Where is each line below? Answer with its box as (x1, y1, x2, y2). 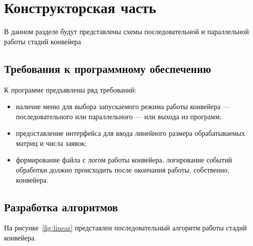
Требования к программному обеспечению (4, 60, 211, 76)
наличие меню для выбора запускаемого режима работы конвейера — (16, 101, 230, 112)
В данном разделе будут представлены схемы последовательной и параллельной (4, 26, 249, 37)
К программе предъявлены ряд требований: (4, 84, 137, 95)
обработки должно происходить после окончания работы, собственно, (16, 165, 230, 175)
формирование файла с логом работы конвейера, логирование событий (16, 154, 232, 165)
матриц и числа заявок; (16, 137, 87, 148)
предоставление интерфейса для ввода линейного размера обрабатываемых (16, 128, 245, 138)
